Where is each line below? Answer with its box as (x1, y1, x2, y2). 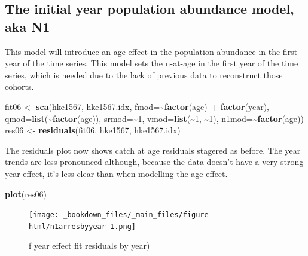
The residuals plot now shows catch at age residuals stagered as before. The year (5, 144, 301, 156)
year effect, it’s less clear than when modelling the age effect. (5, 167, 228, 179)
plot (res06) (5, 187, 47, 200)
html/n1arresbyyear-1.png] (29, 222, 136, 231)
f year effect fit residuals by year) (29, 239, 150, 252)
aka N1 (5, 17, 50, 35)
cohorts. (5, 80, 34, 93)
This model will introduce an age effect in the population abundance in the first (5, 45, 298, 57)
